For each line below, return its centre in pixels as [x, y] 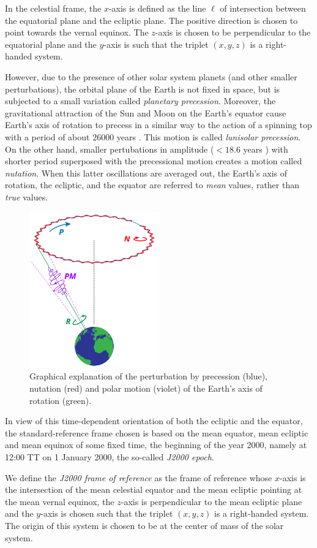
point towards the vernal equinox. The [77, 32]
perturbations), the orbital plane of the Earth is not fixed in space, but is [143, 89]
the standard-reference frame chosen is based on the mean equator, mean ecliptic [157, 432]
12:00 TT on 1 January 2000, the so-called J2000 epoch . [110, 456]
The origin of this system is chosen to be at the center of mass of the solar [144, 525]
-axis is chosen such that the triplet [107, 513]
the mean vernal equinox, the [60, 501]
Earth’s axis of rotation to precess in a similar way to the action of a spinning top [158, 125]
